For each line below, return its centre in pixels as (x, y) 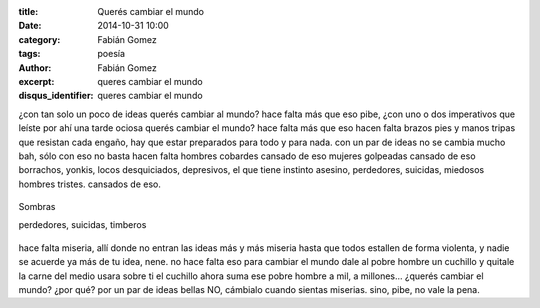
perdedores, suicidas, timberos (82, 225)
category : (39, 39)
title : (28, 11)
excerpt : (36, 81)
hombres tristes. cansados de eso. (90, 184)
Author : (35, 67)
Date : (30, 26)
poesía (111, 54)
